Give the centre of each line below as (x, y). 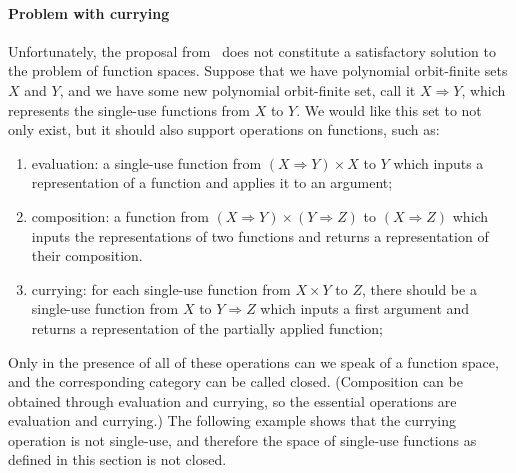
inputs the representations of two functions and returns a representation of (260, 235)
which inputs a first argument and (365, 308)
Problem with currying (89, 12)
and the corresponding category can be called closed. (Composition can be (235, 381)
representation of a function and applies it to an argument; (212, 182)
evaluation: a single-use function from (146, 162)
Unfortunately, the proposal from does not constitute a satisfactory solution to (252, 50)
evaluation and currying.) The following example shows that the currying (232, 420)
